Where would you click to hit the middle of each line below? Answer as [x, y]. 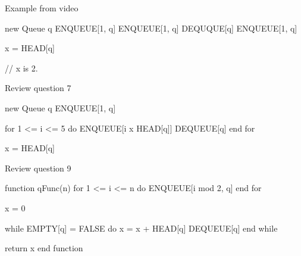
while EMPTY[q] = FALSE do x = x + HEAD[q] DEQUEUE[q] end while [141, 228]
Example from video [42, 8]
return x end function [44, 248]
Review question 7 [38, 88]
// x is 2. [21, 68]
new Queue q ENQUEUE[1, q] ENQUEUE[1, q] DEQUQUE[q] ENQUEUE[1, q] [151, 28]
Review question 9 [38, 168]
